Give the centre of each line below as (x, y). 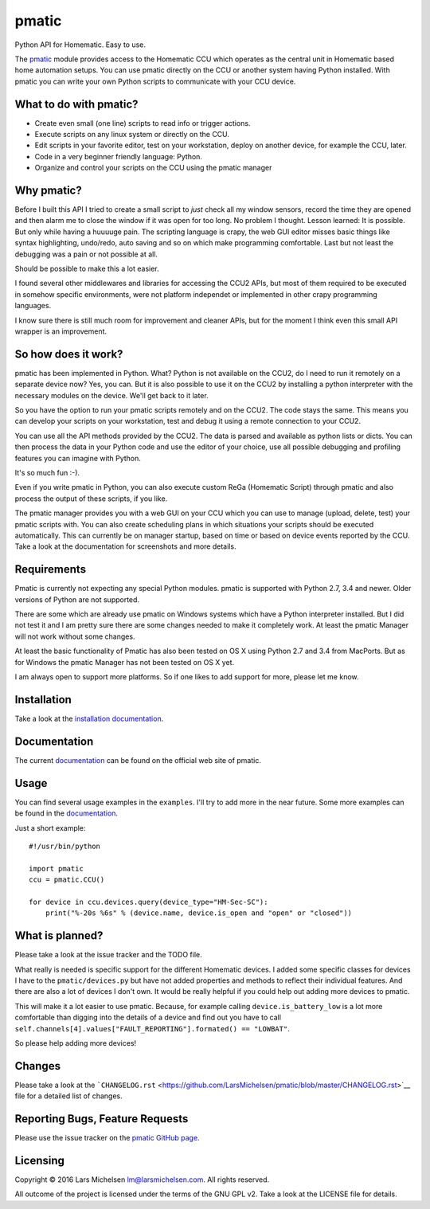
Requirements (51, 569)
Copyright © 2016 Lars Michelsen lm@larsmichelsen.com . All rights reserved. (142, 1180)
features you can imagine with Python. (78, 458)
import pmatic (56, 869)
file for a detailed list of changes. (68, 1096)
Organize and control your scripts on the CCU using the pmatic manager (153, 168)
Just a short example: (50, 828)
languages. (33, 306)
